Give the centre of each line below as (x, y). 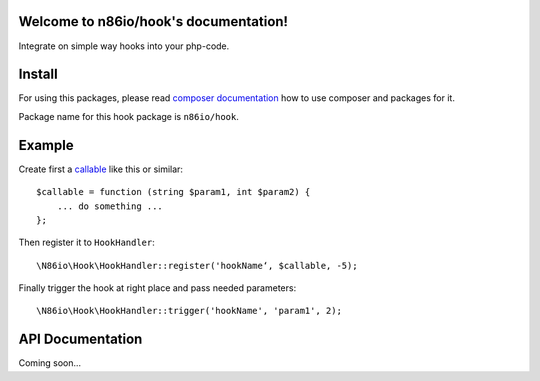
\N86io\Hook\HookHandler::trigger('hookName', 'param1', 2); (189, 311)
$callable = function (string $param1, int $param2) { (173, 192)
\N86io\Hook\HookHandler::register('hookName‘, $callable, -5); (197, 265)
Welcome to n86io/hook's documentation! (153, 21)
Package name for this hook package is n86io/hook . (129, 116)
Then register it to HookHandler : (86, 242)
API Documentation (80, 339)
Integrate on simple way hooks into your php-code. (124, 46)
